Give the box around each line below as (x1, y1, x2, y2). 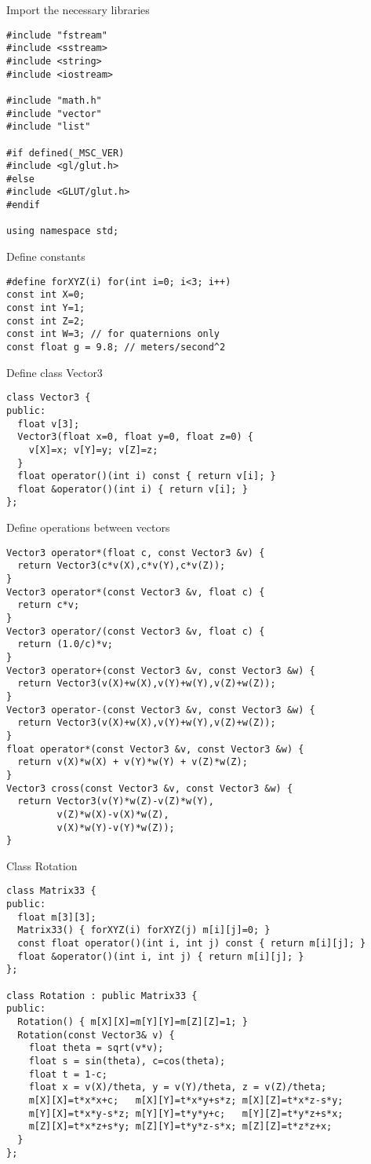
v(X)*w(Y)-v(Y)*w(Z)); (56, 822, 175, 833)
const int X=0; (6, 289, 85, 301)
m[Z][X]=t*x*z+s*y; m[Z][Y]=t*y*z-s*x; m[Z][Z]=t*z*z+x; (28, 1121, 333, 1133)
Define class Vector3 (6, 364, 103, 380)
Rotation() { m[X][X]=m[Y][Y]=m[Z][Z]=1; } (17, 1016, 248, 1027)
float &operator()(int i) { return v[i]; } (17, 483, 248, 495)
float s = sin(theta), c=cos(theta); (28, 1055, 226, 1067)
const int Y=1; (6, 302, 85, 313)
